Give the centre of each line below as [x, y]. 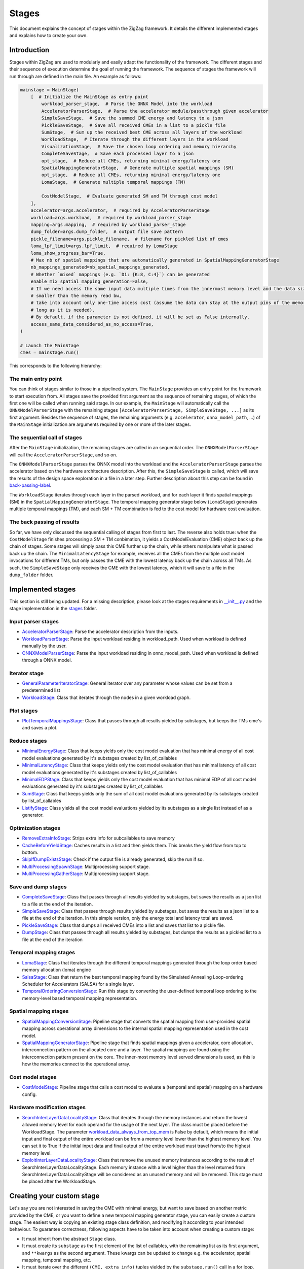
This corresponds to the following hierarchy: [56, 366]
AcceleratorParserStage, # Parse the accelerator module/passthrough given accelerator [155, 111]
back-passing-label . [30, 485]
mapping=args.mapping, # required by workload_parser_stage [108, 225]
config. [29, 1094]
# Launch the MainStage [50, 345]
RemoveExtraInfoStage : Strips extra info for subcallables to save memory [98, 838]
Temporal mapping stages [42, 953]
